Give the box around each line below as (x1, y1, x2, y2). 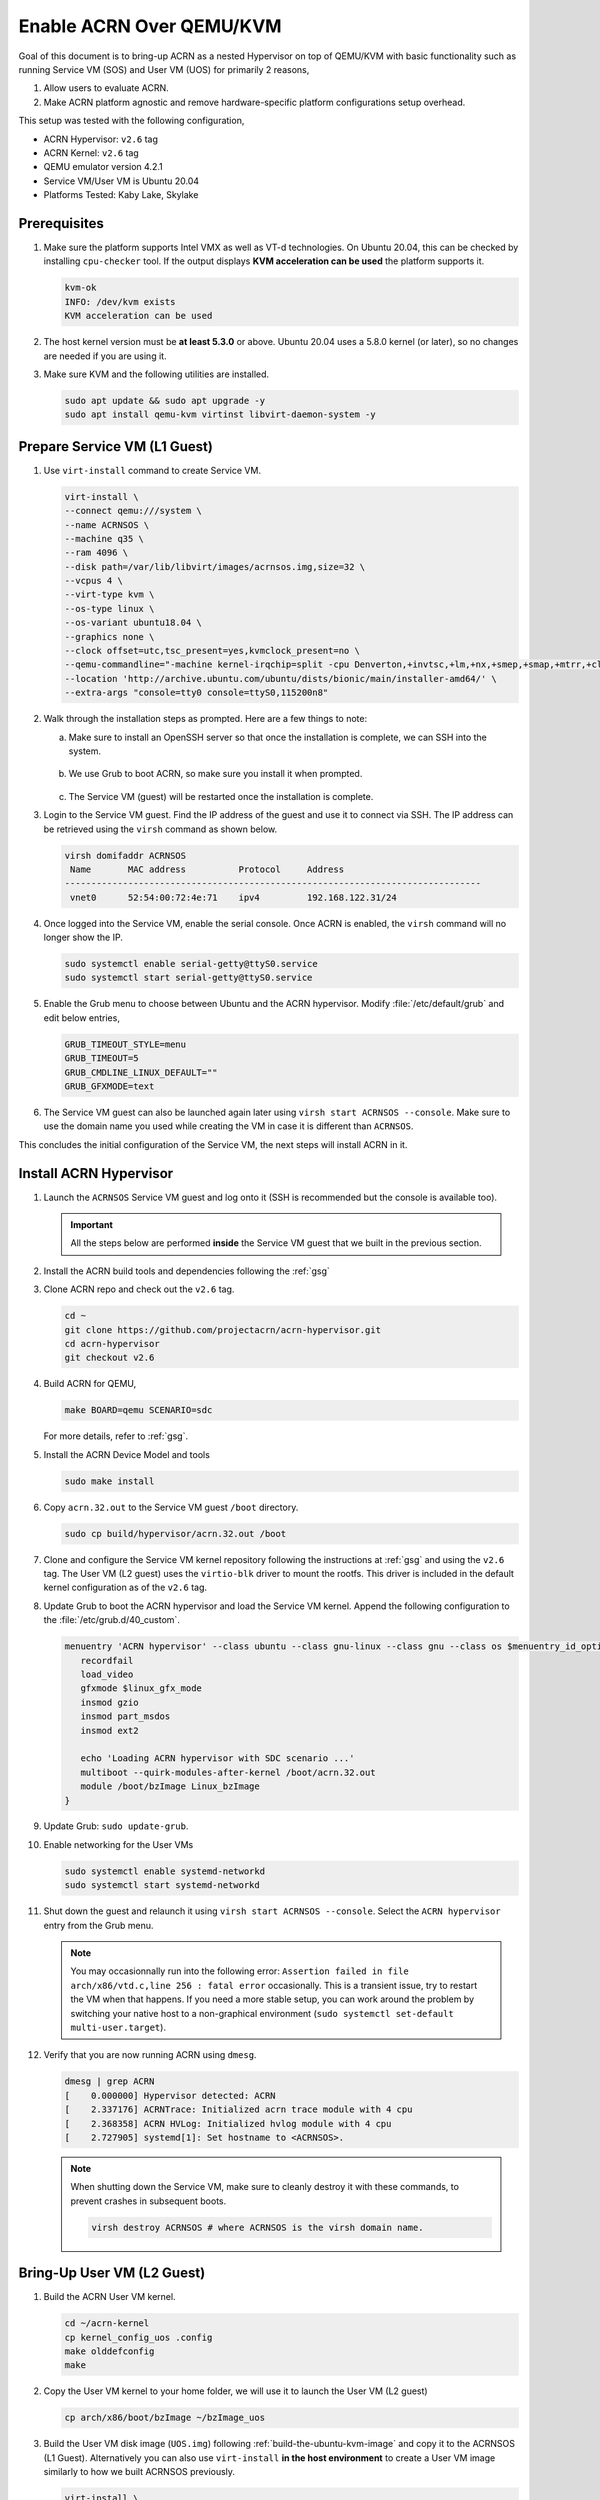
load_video (80, 1668, 134, 1680)
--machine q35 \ (64, 533, 145, 544)
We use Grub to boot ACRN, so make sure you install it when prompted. (68, 768, 363, 780)
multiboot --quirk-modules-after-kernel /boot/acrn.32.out (80, 1766, 376, 1778)
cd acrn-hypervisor (64, 1338, 160, 1349)
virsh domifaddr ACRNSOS (64, 850, 187, 861)
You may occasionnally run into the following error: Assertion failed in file (70, 1965, 409, 1977)
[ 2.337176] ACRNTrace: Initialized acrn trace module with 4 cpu (64, 2104, 413, 2115)
